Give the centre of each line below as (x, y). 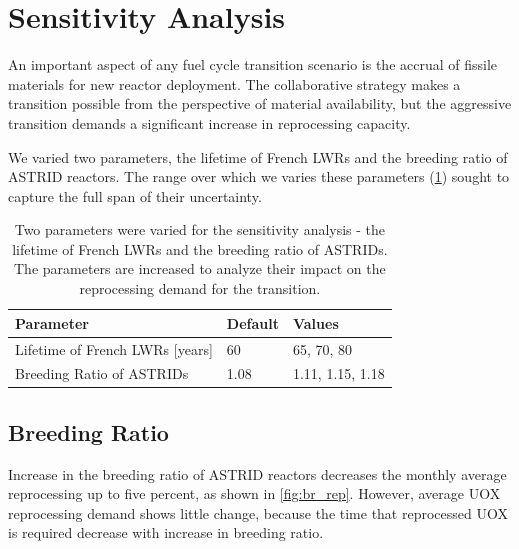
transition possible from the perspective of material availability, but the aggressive (260, 103)
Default (252, 322)
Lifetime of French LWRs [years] (114, 348)
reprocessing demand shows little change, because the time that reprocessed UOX (258, 512)
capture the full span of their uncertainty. (135, 195)
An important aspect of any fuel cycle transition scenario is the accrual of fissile (253, 64)
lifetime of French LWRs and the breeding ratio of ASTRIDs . (200, 248)
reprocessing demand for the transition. (200, 288)
